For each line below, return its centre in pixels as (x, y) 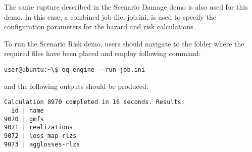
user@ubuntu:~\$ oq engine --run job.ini (75, 69)
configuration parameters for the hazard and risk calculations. (100, 27)
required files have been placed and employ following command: (103, 53)
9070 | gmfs (24, 119)
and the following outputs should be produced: (76, 86)
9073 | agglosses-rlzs (42, 144)
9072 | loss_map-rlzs (40, 136)
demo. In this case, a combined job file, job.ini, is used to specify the (110, 16)
